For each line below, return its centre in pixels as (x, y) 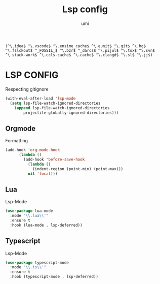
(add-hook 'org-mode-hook (32, 150)
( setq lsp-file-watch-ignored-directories (55, 103)
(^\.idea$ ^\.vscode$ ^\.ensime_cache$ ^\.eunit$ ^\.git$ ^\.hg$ (75, 46)
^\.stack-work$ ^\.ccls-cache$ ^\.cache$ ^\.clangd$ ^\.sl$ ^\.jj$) (79, 55)
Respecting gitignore (27, 89)
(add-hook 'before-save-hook (54, 159)
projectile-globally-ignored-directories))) (71, 113)
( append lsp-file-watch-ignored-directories (62, 108)
